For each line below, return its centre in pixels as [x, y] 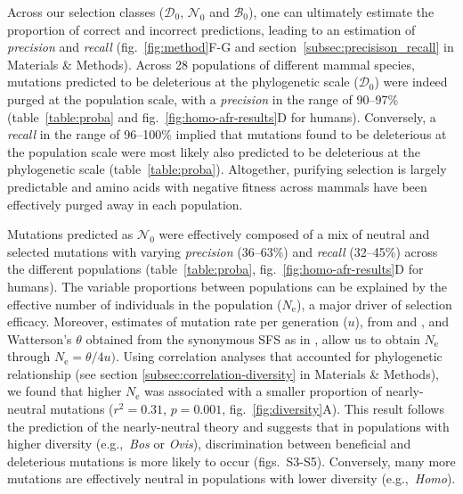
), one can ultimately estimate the [341, 12]
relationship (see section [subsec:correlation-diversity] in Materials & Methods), [223, 373]
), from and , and [402, 321]
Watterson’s [40, 338]
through [29, 356]
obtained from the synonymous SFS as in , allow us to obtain [253, 338]
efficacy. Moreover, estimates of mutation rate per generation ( [178, 321]
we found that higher [65, 391]
